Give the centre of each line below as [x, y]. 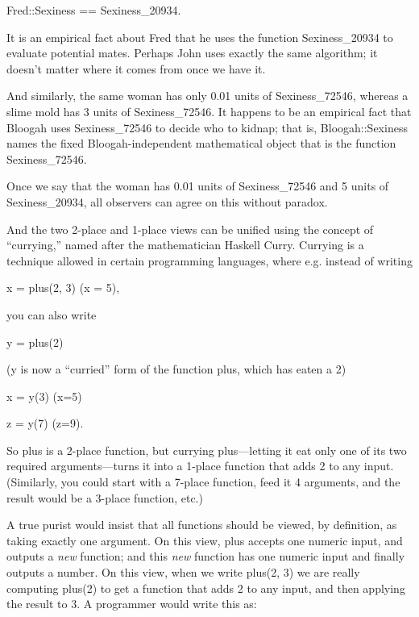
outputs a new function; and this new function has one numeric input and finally [206, 556]
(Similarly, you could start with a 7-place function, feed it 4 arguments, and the [203, 482]
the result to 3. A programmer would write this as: [132, 604]
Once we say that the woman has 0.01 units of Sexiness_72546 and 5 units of [198, 186]
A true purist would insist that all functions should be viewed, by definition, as [202, 525]
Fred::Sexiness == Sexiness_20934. [94, 10]
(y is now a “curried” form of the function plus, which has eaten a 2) [176, 369]
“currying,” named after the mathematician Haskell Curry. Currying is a [185, 245]
